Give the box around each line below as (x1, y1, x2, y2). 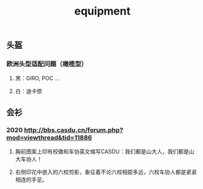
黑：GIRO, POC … (15, 75, 60, 82)
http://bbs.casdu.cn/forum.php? (24, 126, 124, 134)
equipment (74, 4, 131, 18)
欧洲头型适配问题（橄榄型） (6, 60, 88, 68)
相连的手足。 (15, 176, 48, 184)
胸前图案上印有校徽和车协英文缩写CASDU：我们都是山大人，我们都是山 (15, 148, 194, 156)
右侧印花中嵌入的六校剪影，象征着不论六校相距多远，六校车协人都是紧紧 (15, 168, 197, 176)
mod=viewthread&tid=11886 (6, 133, 93, 142)
